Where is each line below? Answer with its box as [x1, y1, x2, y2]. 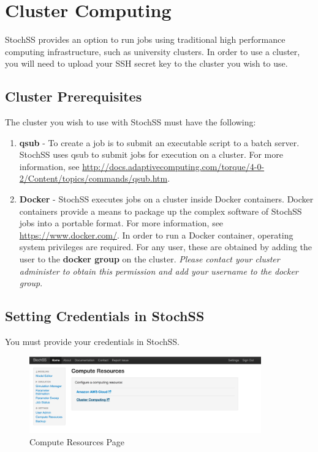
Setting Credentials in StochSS [5, 306, 205, 325]
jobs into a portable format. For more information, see [19, 217, 224, 229]
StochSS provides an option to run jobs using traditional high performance [5, 33, 286, 46]
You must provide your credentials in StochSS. [5, 335, 180, 348]
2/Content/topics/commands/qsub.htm [19, 172, 168, 185]
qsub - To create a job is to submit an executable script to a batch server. [19, 136, 300, 149]
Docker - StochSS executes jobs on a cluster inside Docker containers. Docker [19, 193, 314, 206]
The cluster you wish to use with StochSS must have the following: [5, 116, 256, 128]
